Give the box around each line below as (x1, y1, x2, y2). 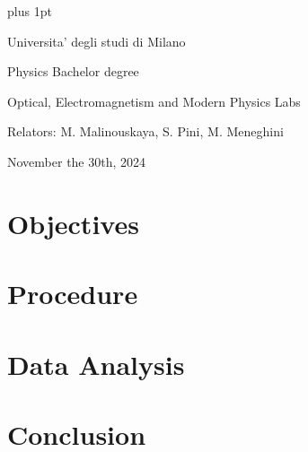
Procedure (7, 275, 138, 312)
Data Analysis (7, 345, 185, 382)
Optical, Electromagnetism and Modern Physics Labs (7, 91, 301, 110)
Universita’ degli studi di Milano (7, 31, 186, 50)
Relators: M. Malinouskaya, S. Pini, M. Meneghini (7, 122, 284, 141)
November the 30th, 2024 (7, 152, 146, 170)
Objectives (7, 204, 139, 241)
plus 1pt (7, 2, 52, 20)
